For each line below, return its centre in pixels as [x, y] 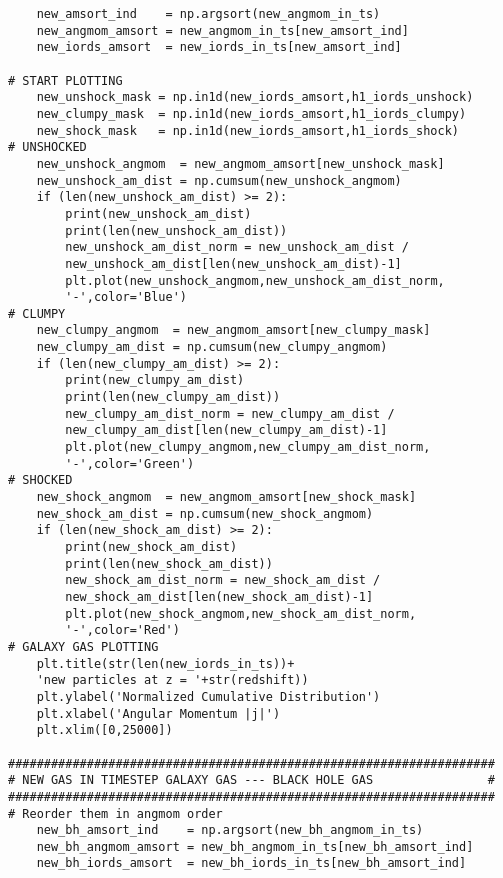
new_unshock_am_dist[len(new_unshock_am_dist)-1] [233, 263]
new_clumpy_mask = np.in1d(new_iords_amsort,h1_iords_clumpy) [251, 113]
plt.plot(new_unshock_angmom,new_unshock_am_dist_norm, [255, 280]
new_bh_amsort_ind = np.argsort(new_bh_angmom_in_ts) [230, 830]
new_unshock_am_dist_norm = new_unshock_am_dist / [237, 247]
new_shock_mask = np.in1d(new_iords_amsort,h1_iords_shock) [248, 130]
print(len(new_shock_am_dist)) [169, 563]
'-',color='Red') [122, 630]
